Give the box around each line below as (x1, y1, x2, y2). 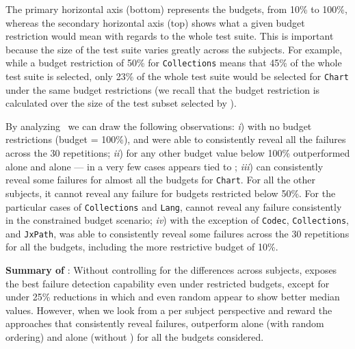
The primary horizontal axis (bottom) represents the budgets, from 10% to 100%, (5, 2, 347, 16)
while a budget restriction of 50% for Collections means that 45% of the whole (5, 55, 342, 70)
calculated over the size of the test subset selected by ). (5, 96, 237, 110)
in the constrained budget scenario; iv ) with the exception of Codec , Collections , (5, 213, 350, 227)
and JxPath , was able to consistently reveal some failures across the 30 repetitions (5, 226, 350, 240)
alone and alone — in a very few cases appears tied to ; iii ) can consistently (5, 159, 324, 173)
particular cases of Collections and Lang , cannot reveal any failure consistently (5, 199, 342, 214)
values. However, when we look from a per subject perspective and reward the (5, 302, 332, 317)
